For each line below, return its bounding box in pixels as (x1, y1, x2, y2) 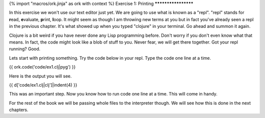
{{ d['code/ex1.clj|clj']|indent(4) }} (9, 82, 78, 88)
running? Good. (9, 46, 41, 52)
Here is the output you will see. (9, 73, 72, 79)
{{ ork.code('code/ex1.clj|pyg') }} (9, 64, 76, 70)
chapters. (9, 107, 29, 113)
